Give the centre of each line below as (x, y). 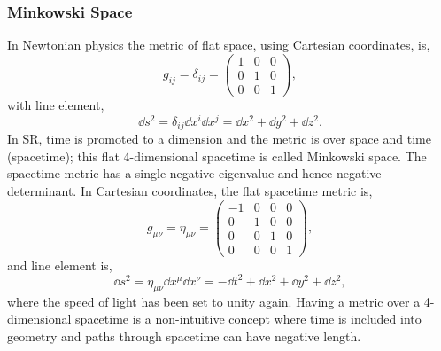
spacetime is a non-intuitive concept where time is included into (248, 319)
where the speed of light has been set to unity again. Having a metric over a (214, 301)
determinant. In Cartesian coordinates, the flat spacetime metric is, (190, 190)
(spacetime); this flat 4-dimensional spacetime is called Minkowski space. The (217, 156)
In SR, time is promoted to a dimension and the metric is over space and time (219, 139)
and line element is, (60, 265)
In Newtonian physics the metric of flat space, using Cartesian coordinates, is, (219, 45)
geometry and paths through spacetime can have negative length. (184, 335)
